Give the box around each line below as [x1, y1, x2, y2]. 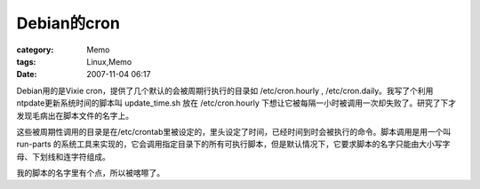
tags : [16, 56, 36, 67]
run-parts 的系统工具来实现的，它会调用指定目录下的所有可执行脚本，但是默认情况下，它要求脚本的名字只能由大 [16, 138, 428, 150]
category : [16, 44, 54, 55]
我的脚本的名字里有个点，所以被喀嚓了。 [16, 168, 164, 178]
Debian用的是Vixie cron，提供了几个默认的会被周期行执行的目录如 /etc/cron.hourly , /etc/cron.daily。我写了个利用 [16, 85, 434, 96]
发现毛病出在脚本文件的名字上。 [16, 110, 133, 121]
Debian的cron [16, 13, 120, 33]
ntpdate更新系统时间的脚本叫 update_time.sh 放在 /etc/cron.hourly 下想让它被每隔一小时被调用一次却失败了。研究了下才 [16, 98, 457, 108]
